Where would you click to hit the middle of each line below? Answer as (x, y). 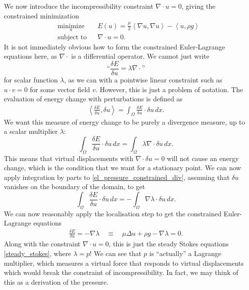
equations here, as (31, 56)
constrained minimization (41, 15)
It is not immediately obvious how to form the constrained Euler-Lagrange (115, 46)
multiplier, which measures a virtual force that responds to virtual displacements (124, 263)
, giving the (198, 6)
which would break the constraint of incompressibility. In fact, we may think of (121, 272)
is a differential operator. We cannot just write (140, 56)
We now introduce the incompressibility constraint (79, 6)
